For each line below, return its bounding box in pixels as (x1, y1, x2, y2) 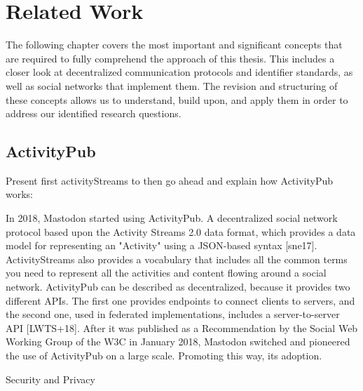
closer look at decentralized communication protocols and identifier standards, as (6, 65, 353, 79)
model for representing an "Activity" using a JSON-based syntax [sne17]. (6, 238, 317, 253)
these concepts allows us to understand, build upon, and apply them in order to (6, 92, 348, 107)
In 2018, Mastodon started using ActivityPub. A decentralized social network (6, 211, 338, 225)
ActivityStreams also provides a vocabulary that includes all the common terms (6, 251, 348, 266)
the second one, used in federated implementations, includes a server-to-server (6, 307, 340, 322)
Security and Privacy (6, 371, 95, 386)
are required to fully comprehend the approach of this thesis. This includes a (6, 51, 335, 65)
